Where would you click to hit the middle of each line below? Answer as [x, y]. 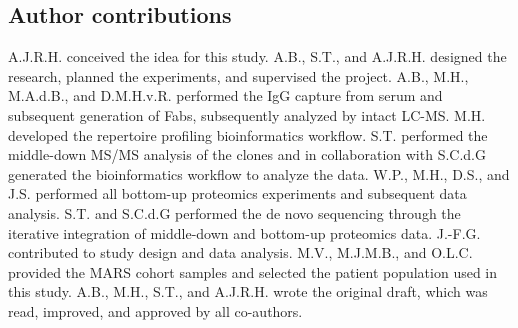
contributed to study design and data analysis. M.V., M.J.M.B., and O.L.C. [240, 252]
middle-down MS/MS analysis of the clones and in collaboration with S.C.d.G [247, 154]
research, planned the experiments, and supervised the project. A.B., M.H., [238, 75]
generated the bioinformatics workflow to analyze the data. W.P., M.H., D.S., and [259, 173]
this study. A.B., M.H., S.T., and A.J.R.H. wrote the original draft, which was [248, 291]
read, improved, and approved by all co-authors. [155, 310]
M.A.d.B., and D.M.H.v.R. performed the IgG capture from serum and [225, 95]
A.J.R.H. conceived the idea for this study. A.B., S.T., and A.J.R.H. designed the [257, 56]
